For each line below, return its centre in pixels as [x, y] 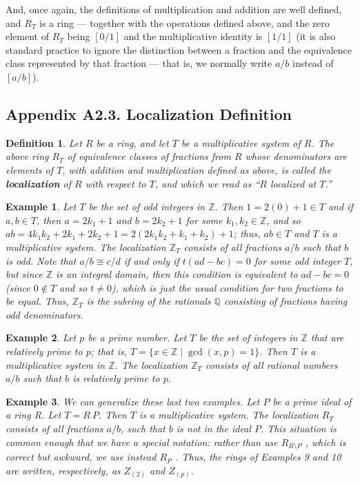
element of [27, 36]
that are [327, 337]
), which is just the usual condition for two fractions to [227, 287]
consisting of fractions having [286, 301]
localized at [293, 183]
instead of [313, 63]
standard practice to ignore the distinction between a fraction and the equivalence [179, 49]
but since [24, 274]
